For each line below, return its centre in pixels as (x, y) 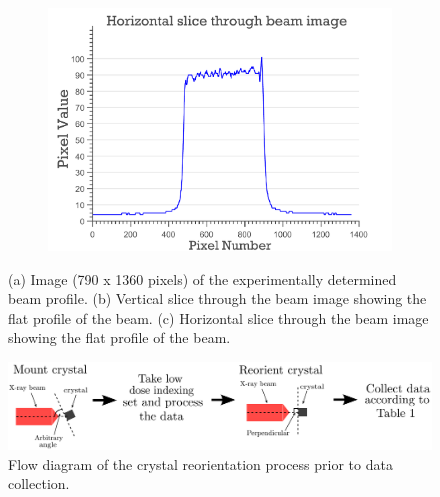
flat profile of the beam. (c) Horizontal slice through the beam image (218, 317)
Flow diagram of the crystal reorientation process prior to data (200, 463)
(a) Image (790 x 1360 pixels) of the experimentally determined (202, 278)
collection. (39, 483)
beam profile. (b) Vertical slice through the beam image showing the (217, 298)
